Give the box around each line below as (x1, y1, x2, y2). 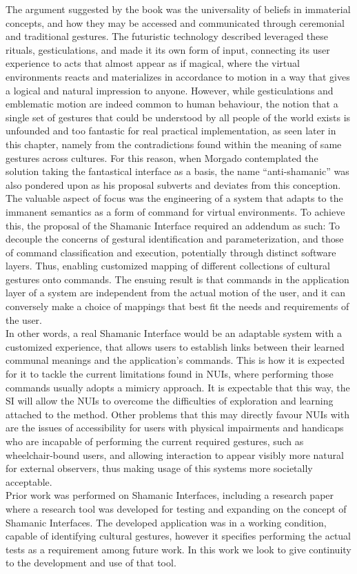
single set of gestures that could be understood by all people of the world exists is (6, 110, 351, 124)
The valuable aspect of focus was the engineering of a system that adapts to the (6, 191, 343, 205)
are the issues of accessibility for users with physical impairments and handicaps (6, 420, 344, 435)
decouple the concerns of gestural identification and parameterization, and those (6, 232, 344, 246)
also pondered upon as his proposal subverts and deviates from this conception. (6, 177, 341, 192)
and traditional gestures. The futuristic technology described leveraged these (6, 29, 329, 43)
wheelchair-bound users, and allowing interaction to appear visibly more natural (6, 447, 344, 462)
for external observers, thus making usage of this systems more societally (6, 461, 313, 475)
